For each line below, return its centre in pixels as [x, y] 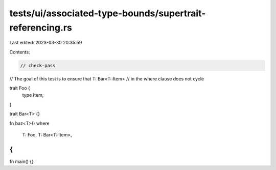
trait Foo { [20, 88]
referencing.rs [41, 27]
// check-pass [38, 65]
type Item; [33, 95]
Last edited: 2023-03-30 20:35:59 [46, 43]
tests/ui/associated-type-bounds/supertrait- [108, 13]
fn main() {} [22, 161]
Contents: [20, 52]
